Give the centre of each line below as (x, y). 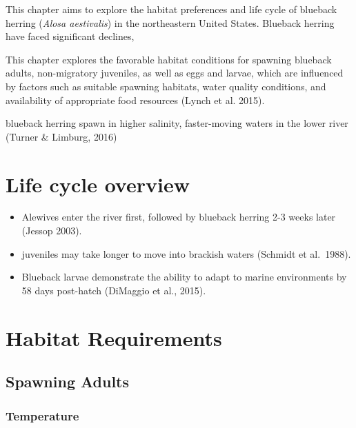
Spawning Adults (68, 381)
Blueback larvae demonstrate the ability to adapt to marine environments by (184, 277)
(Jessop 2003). (52, 231)
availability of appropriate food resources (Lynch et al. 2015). (135, 100)
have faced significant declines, (70, 36)
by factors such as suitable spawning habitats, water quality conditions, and (166, 86)
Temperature (42, 415)
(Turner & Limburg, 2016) (61, 136)
